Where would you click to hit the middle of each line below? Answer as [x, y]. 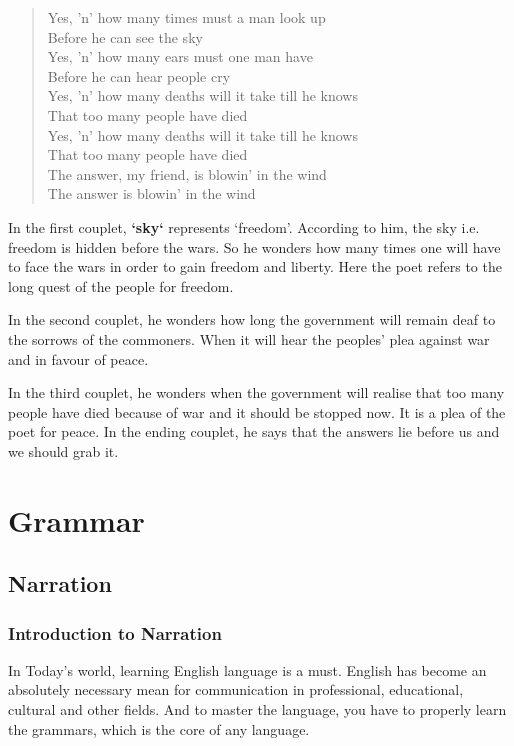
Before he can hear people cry [139, 75]
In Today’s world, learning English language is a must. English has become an [247, 669]
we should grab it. [63, 450]
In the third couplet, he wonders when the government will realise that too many [256, 392]
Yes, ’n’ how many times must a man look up [186, 17]
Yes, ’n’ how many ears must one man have [180, 56]
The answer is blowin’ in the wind [151, 193]
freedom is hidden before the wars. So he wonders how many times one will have [254, 246]
